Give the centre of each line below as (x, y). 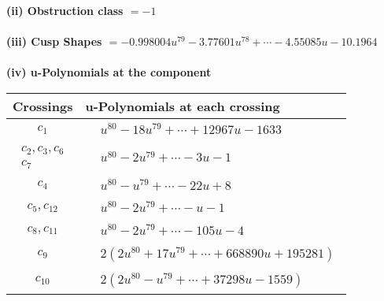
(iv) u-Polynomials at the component (109, 72)
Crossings (43, 106)
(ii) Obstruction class (65, 10)
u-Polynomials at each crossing (183, 106)
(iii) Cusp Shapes (54, 41)
